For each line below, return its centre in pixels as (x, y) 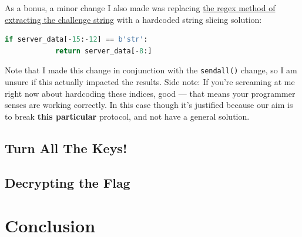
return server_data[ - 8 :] (103, 51)
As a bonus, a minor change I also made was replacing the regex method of (140, 8)
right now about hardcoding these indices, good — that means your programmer (150, 93)
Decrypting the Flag (68, 182)
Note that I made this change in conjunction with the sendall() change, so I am (151, 70)
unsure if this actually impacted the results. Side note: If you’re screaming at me (150, 82)
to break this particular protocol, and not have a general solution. (127, 116)
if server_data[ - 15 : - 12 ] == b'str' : (76, 40)
